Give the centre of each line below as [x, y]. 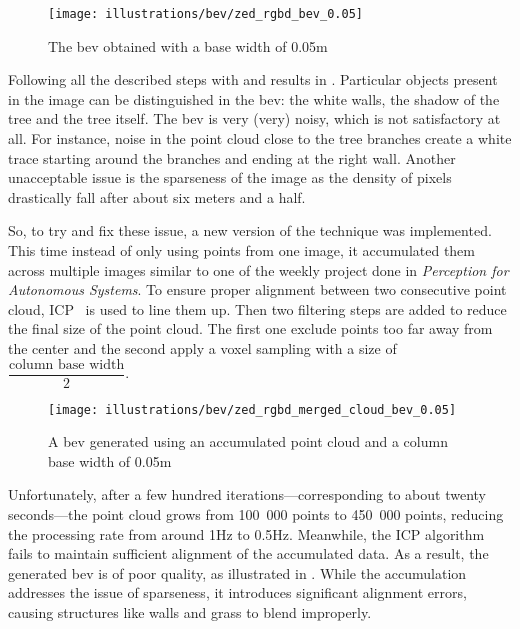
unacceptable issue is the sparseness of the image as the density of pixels [230, 177]
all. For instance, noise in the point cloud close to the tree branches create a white [260, 138]
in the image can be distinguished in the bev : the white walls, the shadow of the [254, 98]
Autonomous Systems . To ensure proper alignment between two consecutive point [257, 289]
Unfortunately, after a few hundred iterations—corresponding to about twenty [247, 494]
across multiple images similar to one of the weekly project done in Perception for [258, 269]
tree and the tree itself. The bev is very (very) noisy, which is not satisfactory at [254, 118]
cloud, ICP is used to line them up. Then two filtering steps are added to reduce [257, 308]
